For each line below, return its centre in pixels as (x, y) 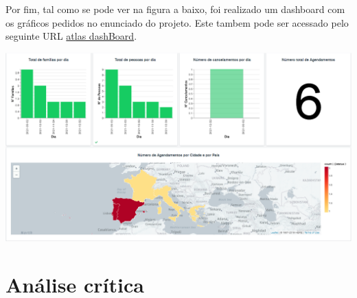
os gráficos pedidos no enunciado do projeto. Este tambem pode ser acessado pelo (177, 22)
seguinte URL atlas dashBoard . (71, 36)
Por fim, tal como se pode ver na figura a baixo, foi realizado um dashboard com (175, 9)
